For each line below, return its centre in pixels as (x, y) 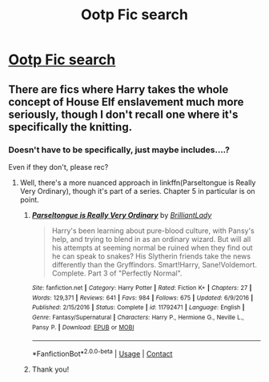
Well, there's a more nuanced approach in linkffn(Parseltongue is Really (138, 183)
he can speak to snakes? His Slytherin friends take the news (151, 256)
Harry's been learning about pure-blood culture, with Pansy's (153, 231)
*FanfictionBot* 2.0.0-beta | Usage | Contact (102, 353)
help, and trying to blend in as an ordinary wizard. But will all (151, 239)
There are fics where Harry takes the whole (118, 89)
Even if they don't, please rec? (58, 167)
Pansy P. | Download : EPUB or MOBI (83, 327)
